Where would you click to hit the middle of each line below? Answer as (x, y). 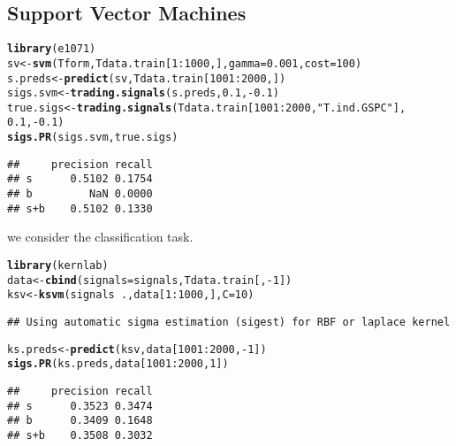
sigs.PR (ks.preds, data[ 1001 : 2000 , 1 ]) (118, 364)
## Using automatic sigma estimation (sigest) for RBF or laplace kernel (229, 322)
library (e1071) (52, 49)
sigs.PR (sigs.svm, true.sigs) (93, 138)
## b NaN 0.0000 (80, 194)
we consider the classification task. (100, 237)
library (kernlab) (58, 266)
